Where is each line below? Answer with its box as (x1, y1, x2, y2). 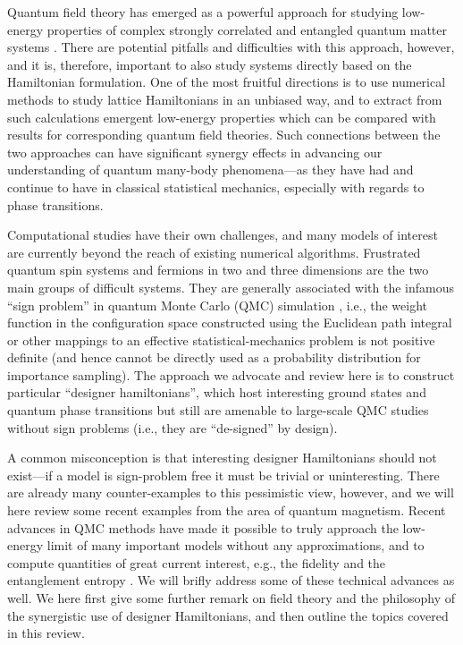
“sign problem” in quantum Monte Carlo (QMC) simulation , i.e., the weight (7, 295, 428, 314)
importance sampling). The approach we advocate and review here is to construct (7, 365, 455, 384)
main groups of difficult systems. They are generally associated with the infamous (7, 277, 454, 296)
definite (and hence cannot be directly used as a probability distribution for (7, 348, 421, 367)
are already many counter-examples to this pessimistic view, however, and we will (7, 483, 454, 502)
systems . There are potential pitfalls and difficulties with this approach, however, (7, 38, 455, 56)
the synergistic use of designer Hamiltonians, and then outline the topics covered (7, 606, 449, 624)
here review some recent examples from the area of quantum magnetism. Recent (7, 501, 446, 520)
